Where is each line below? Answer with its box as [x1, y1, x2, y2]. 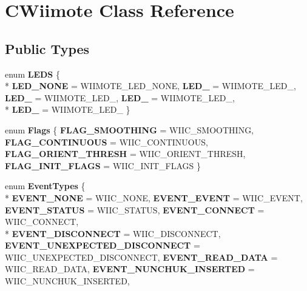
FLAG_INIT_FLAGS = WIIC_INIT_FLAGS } [5, 159, 201, 172]
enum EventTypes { [5, 179, 86, 192]
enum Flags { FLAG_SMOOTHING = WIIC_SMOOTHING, [5, 123, 254, 136]
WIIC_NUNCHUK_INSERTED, [5, 275, 130, 287]
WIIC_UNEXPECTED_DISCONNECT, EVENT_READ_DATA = [5, 250, 278, 263]
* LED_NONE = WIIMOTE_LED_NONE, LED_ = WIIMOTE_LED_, [5, 79, 296, 92]
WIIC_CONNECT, [5, 215, 79, 228]
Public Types [5, 39, 90, 58]
